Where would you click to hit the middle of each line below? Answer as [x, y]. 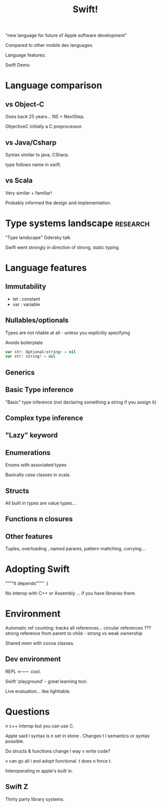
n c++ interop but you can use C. [40, 726]
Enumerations [28, 453]
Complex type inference [44, 418]
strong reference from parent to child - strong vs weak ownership [74, 633]
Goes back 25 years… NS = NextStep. [45, 117]
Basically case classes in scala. [38, 475]
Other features [29, 536]
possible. [15, 741]
